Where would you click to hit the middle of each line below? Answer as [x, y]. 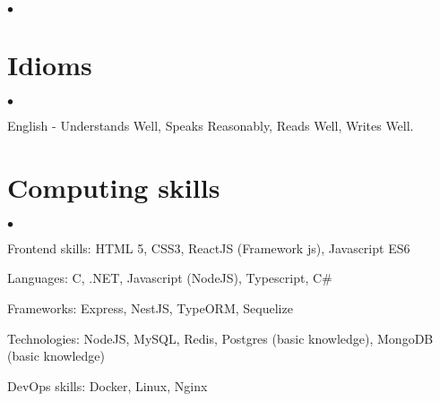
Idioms [50, 65]
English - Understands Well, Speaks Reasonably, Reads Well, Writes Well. [211, 126]
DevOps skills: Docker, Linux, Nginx [108, 385]
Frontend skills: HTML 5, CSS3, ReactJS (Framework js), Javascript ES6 [209, 247]
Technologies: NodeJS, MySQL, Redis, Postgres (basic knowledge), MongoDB [220, 338]
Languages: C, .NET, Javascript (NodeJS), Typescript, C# [170, 278]
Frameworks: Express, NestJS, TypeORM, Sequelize [150, 308]
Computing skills [114, 187]
